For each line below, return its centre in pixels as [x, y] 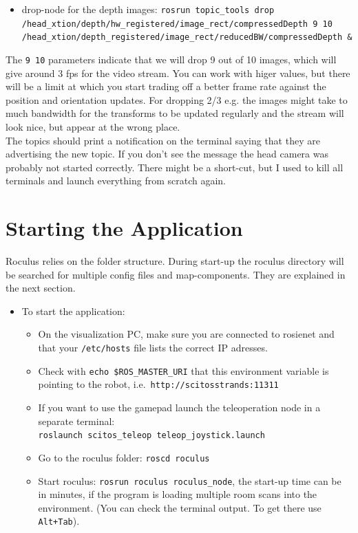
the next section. [41, 288]
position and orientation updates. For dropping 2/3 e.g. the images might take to [177, 99]
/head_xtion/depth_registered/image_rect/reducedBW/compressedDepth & [187, 37]
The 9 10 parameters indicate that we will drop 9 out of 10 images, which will [171, 59]
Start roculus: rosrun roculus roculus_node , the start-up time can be [190, 480]
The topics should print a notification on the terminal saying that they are [163, 140]
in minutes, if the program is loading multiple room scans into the [178, 494]
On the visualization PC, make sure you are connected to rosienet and [186, 334]
